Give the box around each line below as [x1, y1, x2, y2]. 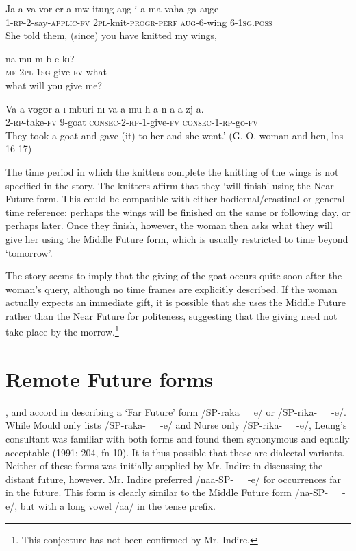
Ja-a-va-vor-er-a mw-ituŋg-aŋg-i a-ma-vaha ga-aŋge [5, 1, 219, 15]
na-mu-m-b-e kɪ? [5, 51, 75, 65]
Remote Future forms [5, 364, 214, 392]
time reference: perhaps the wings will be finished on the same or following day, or [5, 204, 351, 219]
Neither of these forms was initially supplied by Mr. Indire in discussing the [5, 458, 323, 473]
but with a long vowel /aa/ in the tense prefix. [20, 499, 216, 513]
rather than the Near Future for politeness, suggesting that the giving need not [5, 308, 338, 323]
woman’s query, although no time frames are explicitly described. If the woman [5, 281, 338, 296]
